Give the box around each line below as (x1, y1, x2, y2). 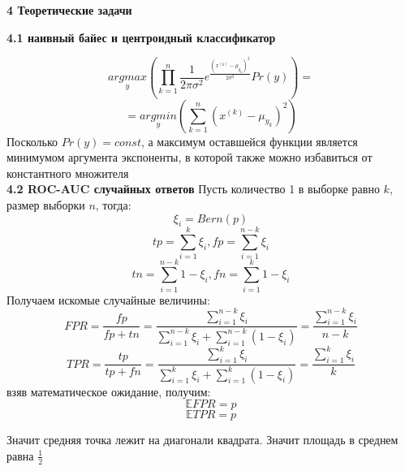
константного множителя (6, 164, 129, 181)
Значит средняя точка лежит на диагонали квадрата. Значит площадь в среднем (6, 431, 399, 448)
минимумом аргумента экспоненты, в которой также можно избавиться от (6, 149, 373, 166)
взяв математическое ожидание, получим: (6, 382, 211, 400)
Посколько (6, 132, 58, 149)
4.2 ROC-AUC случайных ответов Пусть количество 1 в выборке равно (6, 180, 380, 197)
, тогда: (95, 196, 131, 213)
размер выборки (6, 196, 85, 213)
